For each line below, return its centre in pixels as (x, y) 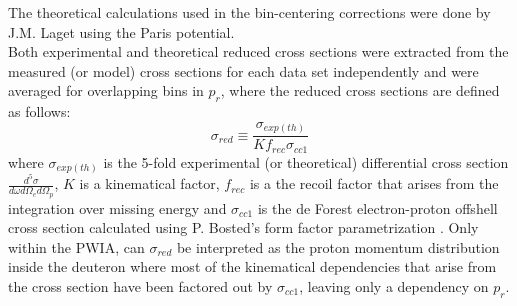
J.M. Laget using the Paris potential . (121, 31)
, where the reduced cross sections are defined (360, 90)
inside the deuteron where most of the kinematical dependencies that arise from (252, 266)
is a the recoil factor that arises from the (374, 183)
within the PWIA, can (76, 246)
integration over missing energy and (117, 207)
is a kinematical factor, (149, 183)
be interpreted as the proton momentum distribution (338, 246)
